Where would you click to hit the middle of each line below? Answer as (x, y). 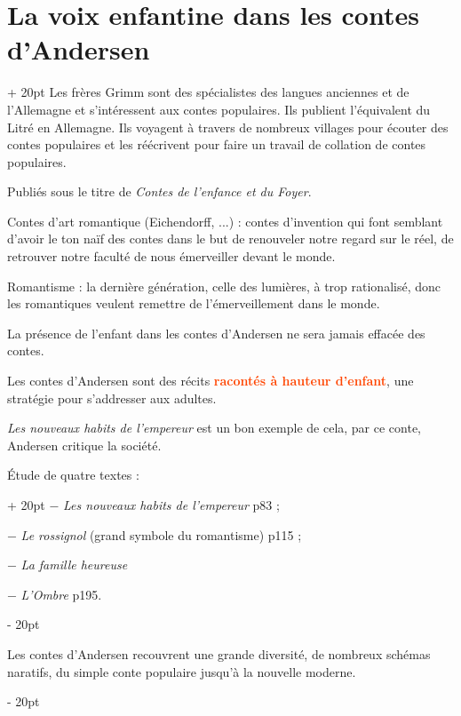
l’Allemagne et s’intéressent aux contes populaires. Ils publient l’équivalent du (219, 109)
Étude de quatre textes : (73, 475)
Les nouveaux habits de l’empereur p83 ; (171, 505)
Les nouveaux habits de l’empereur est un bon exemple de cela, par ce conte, (215, 428)
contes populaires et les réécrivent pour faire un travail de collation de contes (217, 144)
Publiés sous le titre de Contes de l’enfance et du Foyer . (159, 191)
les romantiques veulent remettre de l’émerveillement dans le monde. (194, 303)
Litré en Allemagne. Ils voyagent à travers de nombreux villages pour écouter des (228, 127)
